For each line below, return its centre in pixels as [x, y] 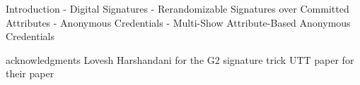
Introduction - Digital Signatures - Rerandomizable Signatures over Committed [178, 8]
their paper [30, 73]
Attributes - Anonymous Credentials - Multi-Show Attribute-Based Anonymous [178, 22]
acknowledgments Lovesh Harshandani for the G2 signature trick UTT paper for [180, 59]
